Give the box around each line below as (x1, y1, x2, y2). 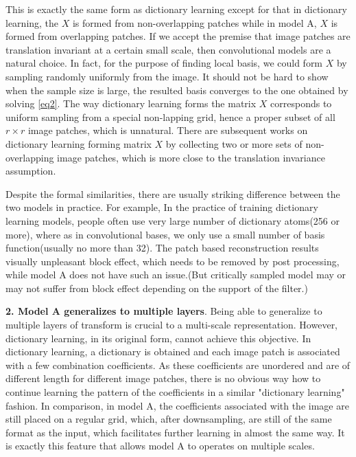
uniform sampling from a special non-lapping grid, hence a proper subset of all (5, 109, 335, 124)
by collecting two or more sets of (165, 136, 302, 151)
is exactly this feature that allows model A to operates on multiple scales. (5, 438, 315, 453)
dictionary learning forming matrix (5, 136, 152, 151)
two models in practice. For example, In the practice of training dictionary (5, 200, 318, 214)
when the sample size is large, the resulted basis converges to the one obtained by (5, 82, 348, 97)
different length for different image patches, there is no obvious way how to (5, 371, 321, 386)
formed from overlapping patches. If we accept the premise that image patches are (5, 29, 351, 43)
